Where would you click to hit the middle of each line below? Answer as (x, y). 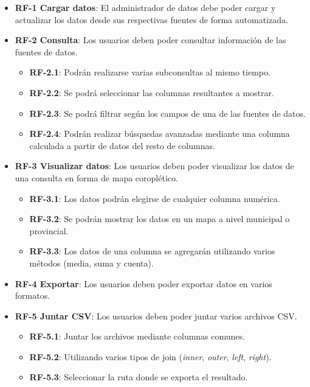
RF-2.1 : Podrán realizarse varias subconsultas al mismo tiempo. (150, 72)
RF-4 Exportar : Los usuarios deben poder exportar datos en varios (143, 283)
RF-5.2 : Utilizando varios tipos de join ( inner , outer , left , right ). (150, 356)
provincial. (49, 230)
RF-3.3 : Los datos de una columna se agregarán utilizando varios (152, 251)
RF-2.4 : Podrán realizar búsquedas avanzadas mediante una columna (160, 134)
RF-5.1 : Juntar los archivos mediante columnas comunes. (137, 336)
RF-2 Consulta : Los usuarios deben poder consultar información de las (150, 40)
